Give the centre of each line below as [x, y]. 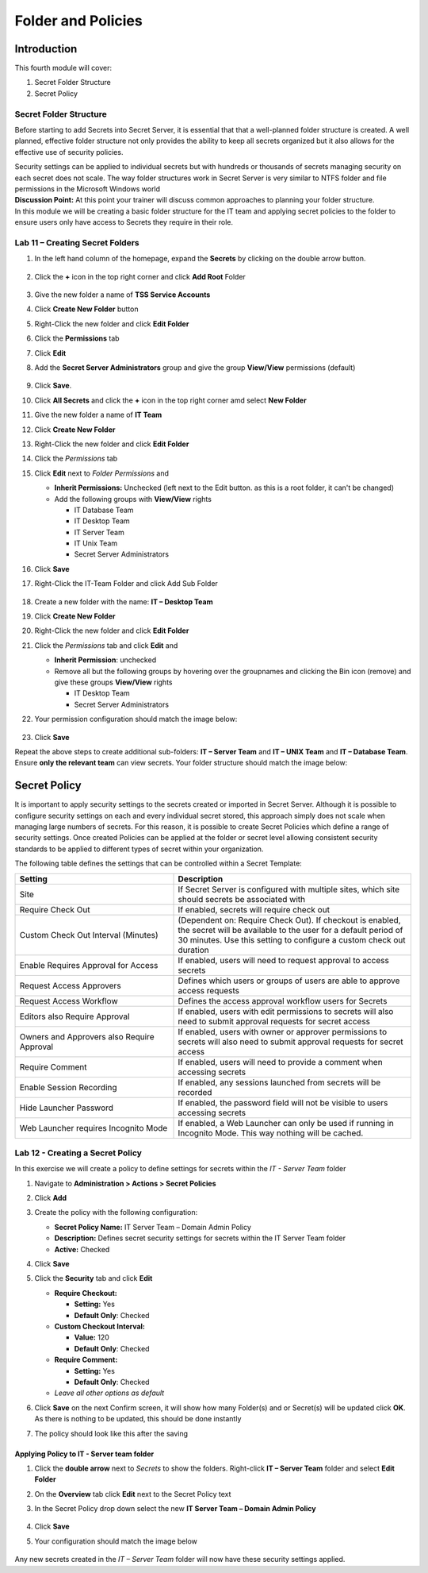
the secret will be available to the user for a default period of [290, 930]
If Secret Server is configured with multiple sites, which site [289, 889]
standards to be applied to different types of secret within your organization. [139, 849]
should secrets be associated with [241, 899]
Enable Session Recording [69, 1087]
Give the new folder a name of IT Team [98, 415]
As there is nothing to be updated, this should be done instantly [138, 1419]
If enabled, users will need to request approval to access [284, 960]
